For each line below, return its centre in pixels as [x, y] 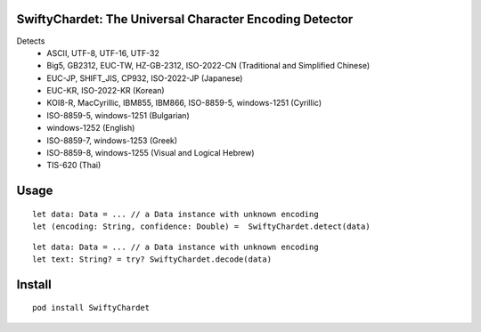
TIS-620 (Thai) [74, 166]
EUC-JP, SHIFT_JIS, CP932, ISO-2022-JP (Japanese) [145, 78]
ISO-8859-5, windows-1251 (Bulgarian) [118, 115]
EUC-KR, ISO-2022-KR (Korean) [106, 91]
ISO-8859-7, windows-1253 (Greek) [112, 140]
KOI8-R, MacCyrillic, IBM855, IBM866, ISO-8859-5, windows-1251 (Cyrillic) [184, 103]
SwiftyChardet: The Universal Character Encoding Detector [185, 19]
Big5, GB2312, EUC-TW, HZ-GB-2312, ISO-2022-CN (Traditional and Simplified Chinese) [208, 66]
